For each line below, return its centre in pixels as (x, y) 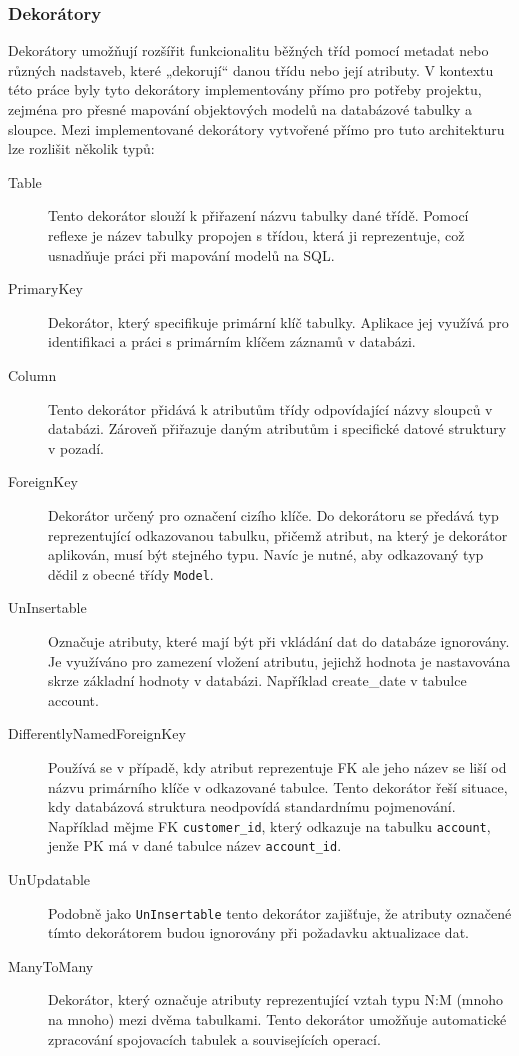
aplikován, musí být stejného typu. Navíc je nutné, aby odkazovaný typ (266, 554)
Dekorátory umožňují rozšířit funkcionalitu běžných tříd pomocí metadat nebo (248, 50)
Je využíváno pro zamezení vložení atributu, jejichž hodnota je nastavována (279, 660)
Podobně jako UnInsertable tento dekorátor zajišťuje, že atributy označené (280, 912)
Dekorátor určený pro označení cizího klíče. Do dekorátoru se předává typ (273, 514)
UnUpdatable (49, 879)
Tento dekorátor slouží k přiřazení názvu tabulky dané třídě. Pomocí (258, 215)
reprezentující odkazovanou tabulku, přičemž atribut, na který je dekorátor (278, 534)
